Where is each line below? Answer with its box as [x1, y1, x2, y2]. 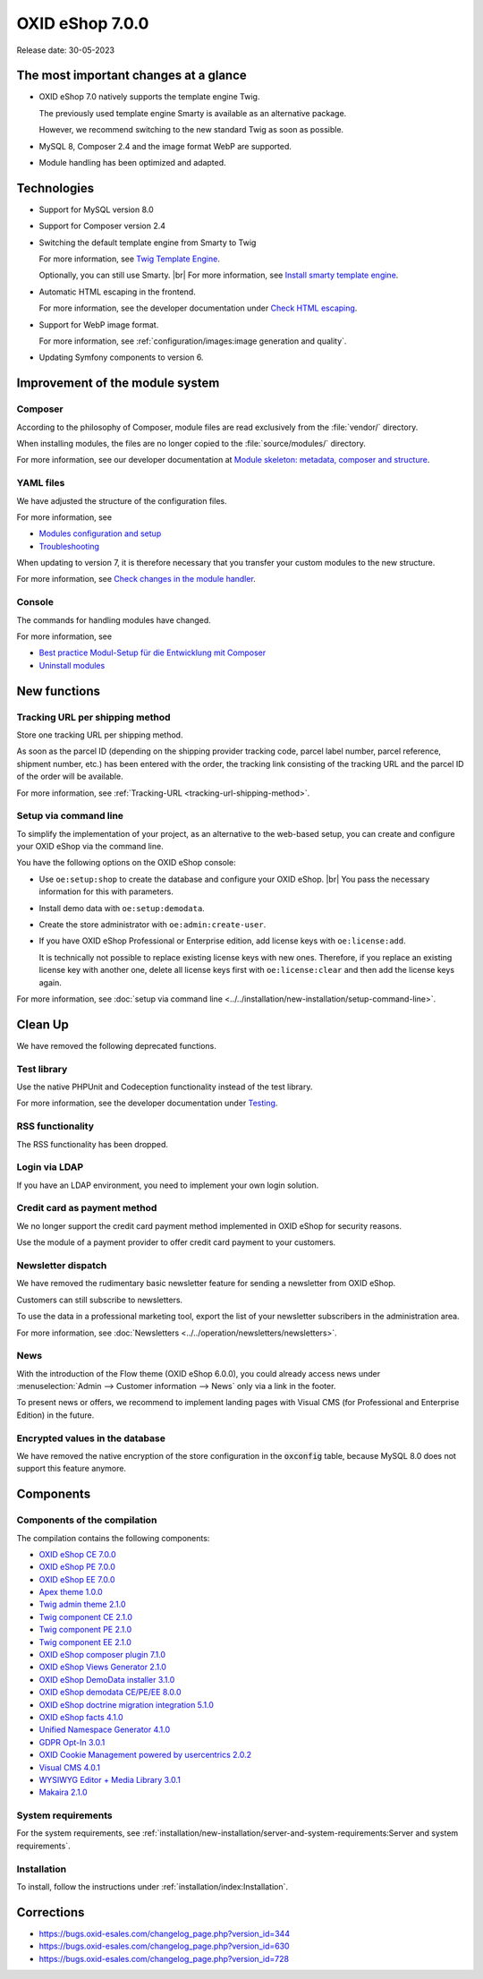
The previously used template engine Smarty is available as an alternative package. [38, 107, 347, 118]
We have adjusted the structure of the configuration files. [16, 495, 227, 506]
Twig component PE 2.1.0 [38, 1625, 132, 1635]
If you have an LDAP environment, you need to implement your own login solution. [16, 1180, 319, 1190]
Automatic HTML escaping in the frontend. [38, 286, 196, 297]
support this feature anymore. [16, 1463, 127, 1474]
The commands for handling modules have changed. [16, 614, 212, 626]
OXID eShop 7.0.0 [16, 13, 149, 33]
